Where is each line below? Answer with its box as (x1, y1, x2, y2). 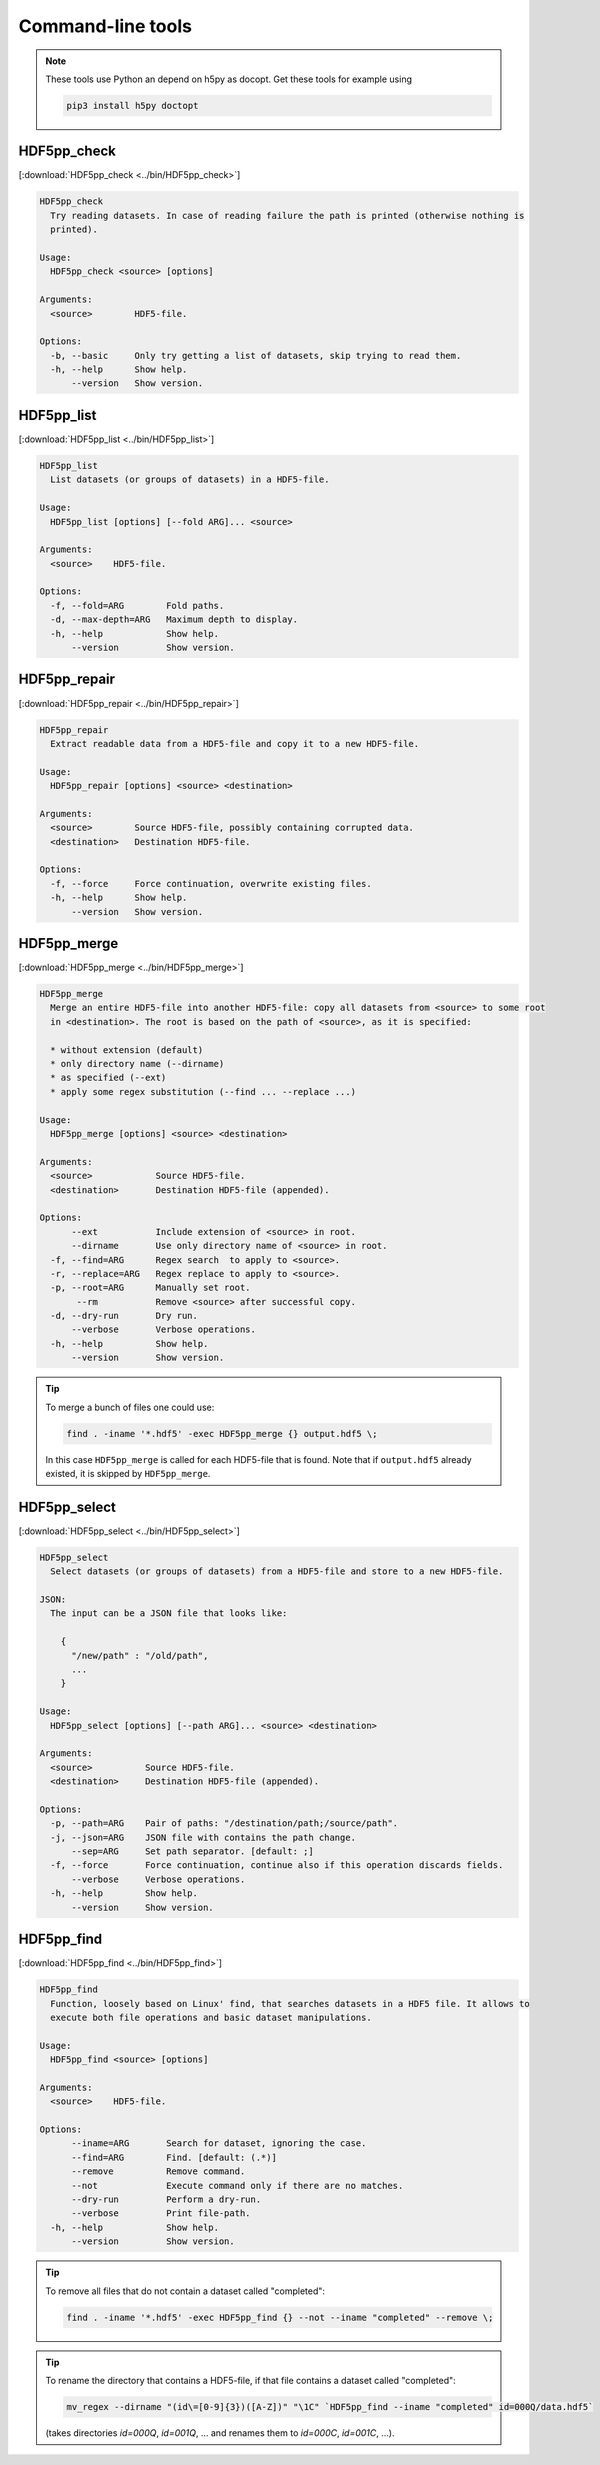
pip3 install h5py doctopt (66, 100, 199, 111)
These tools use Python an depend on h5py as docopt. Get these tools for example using (45, 73, 412, 85)
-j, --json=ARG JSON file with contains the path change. (50, 1831, 357, 1843)
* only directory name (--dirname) (50, 1058, 225, 1070)
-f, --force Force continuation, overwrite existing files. (50, 878, 372, 889)
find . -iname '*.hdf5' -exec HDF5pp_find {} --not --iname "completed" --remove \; (66, 2311, 494, 2323)
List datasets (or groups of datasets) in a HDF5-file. (50, 474, 330, 485)
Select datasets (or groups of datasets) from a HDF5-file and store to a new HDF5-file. (50, 1566, 504, 1577)
